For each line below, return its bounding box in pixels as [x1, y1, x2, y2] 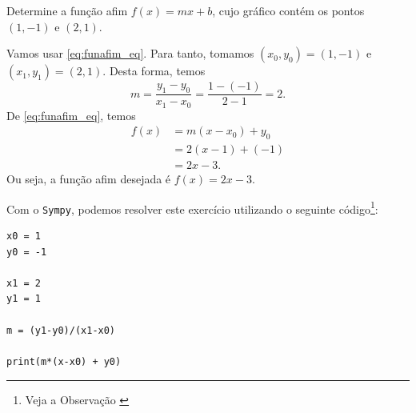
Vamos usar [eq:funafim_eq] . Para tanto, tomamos [6, 45, 254, 62]
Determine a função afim [6, 2, 128, 18]
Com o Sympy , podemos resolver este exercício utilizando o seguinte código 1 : [6, 198, 378, 217]
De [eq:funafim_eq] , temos [6, 106, 136, 123]
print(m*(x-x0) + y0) [6, 355, 122, 367]
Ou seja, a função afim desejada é [6, 170, 171, 187]
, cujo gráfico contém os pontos [212, 2, 365, 18]
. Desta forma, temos [102, 62, 206, 79]
